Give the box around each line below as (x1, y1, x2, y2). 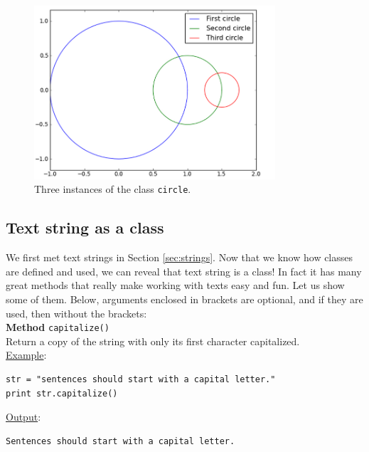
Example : (6, 347, 47, 362)
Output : (6, 409, 41, 424)
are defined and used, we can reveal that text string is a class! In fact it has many (6, 263, 362, 278)
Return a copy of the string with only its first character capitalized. (6, 333, 300, 348)
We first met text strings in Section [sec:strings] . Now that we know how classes (6, 250, 353, 265)
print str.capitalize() (6, 388, 118, 399)
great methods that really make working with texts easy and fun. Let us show (6, 278, 345, 293)
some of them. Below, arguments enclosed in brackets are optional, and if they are (6, 291, 363, 306)
